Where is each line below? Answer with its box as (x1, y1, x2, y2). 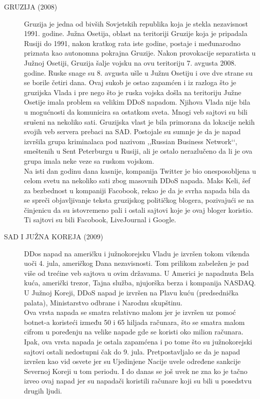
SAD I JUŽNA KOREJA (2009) (4, 231, 103, 242)
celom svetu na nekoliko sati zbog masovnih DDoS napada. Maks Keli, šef (24, 175, 250, 186)
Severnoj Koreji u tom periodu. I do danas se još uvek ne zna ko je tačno (24, 365, 247, 376)
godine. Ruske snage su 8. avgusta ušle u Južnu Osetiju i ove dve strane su (24, 67, 253, 78)
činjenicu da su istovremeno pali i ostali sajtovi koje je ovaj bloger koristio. (24, 204, 253, 215)
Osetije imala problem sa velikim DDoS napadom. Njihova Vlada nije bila (24, 97, 250, 107)
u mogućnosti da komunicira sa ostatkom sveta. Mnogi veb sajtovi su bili (24, 106, 247, 117)
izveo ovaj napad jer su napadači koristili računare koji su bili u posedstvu (24, 375, 252, 386)
